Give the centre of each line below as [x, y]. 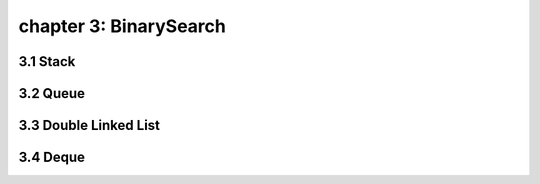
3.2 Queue [51, 93]
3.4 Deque [51, 157]
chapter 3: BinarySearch [122, 26]
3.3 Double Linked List [89, 125]
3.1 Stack [47, 61]
